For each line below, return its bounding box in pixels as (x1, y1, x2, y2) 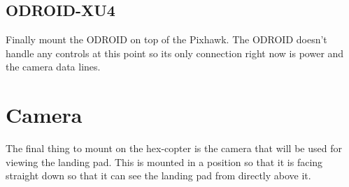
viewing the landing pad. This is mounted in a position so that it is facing (6, 154, 323, 169)
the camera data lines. (6, 59, 101, 74)
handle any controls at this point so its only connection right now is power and (6, 45, 344, 60)
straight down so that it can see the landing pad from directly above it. (6, 168, 311, 183)
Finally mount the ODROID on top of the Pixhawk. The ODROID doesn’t (6, 32, 327, 47)
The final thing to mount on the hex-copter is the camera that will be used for (6, 141, 342, 156)
